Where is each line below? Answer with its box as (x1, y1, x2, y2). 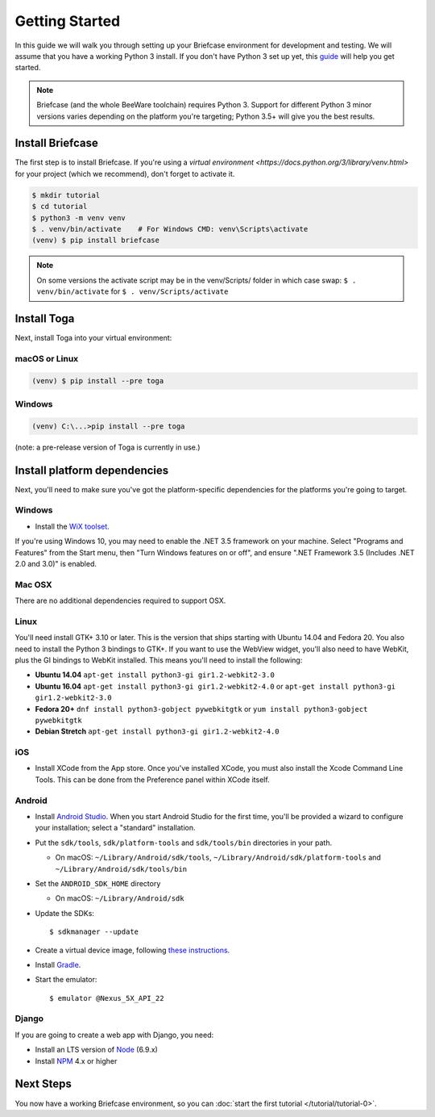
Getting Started (14, 12, 121, 30)
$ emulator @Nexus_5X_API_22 (49, 994, 164, 1002)
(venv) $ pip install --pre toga (31, 376, 164, 385)
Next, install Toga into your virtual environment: (14, 333, 172, 343)
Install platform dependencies (14, 463, 169, 477)
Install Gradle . (35, 960, 81, 969)
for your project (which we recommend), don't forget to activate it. (14, 169, 235, 178)
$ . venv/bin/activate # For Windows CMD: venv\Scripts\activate (31, 224, 309, 233)
